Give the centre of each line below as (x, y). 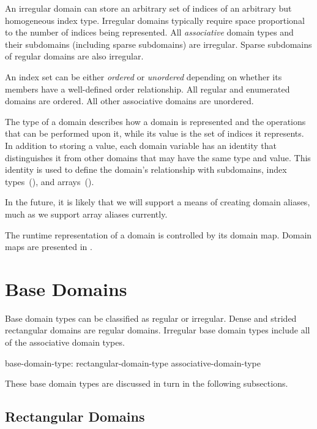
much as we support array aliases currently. (86, 214)
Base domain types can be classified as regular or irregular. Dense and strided (151, 318)
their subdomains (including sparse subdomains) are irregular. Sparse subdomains (158, 44)
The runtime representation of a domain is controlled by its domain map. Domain (158, 234)
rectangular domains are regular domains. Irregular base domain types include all (158, 330)
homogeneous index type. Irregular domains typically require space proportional (155, 20)
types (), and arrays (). (50, 181)
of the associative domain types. (65, 342)
